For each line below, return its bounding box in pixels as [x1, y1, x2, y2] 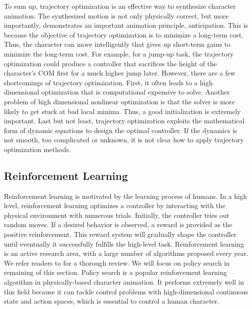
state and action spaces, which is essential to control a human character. [4, 296, 219, 306]
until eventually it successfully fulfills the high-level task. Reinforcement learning [4, 238, 244, 249]
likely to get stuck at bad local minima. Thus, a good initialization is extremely [4, 106, 241, 116]
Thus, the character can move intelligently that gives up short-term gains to [4, 39, 231, 49]
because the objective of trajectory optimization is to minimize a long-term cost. [4, 29, 244, 39]
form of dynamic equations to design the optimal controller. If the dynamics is [4, 125, 237, 135]
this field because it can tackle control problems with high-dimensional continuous [4, 286, 249, 296]
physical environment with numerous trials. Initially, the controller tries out [4, 210, 230, 220]
